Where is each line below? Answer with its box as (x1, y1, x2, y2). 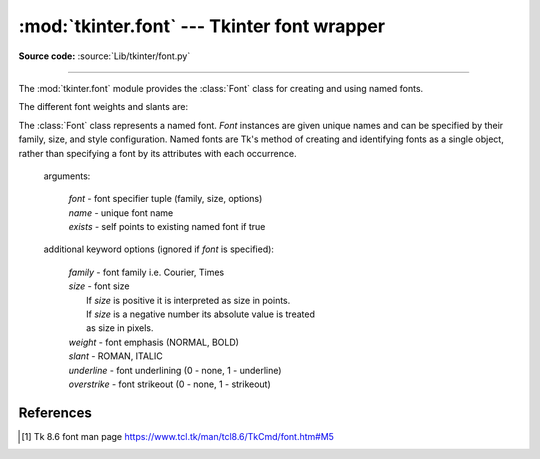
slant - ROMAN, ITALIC (68, 350, 164, 362)
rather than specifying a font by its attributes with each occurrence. (18, 147, 297, 159)
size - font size (68, 280, 130, 292)
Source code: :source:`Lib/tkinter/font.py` (18, 50, 191, 62)
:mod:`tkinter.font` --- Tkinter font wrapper (18, 15, 385, 37)
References (18, 404, 92, 421)
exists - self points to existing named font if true (68, 221, 266, 233)
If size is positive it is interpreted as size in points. (86, 294, 291, 306)
